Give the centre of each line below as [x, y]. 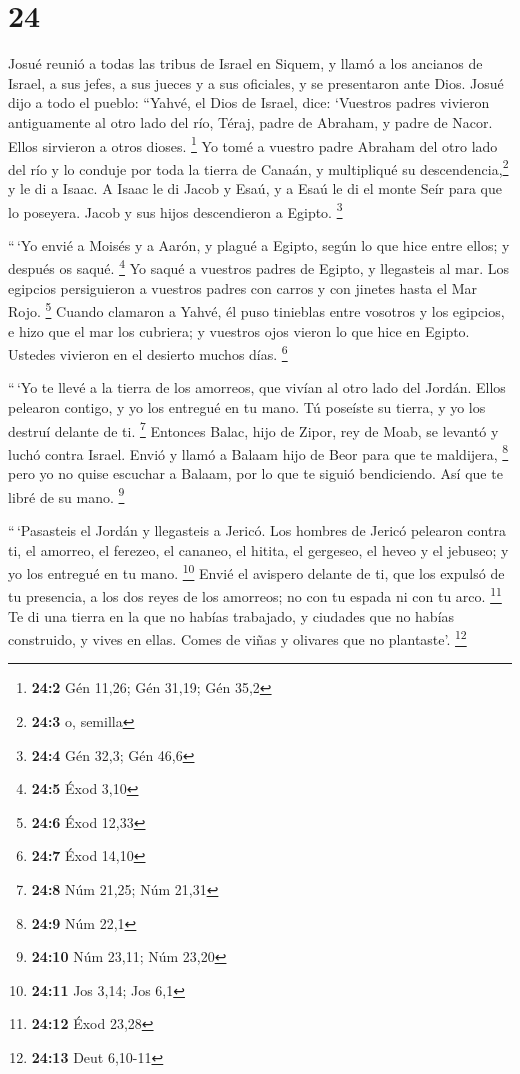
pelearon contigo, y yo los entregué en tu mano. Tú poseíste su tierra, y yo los [247, 406]
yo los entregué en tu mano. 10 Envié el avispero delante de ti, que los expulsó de [256, 571]
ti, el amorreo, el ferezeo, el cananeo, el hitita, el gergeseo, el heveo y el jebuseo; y [258, 549]
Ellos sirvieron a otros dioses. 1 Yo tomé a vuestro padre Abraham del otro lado [253, 144]
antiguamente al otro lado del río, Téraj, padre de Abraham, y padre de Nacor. [250, 121]
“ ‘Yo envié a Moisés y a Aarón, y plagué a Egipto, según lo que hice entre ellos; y [259, 244]
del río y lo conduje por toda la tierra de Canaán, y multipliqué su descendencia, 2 [258, 167]
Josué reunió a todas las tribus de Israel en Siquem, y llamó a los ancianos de [245, 63]
